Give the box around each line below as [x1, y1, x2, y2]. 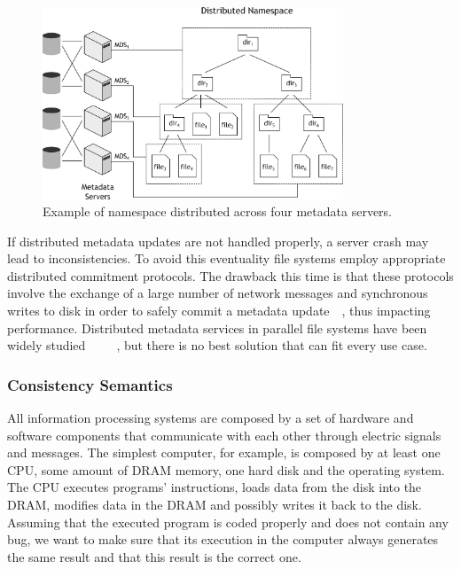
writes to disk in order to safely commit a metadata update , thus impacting [7, 301, 431, 320]
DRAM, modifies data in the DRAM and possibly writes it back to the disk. [7, 495, 422, 514]
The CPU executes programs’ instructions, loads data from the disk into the [7, 478, 422, 496]
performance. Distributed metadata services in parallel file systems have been [7, 318, 427, 337]
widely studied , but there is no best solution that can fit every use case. [7, 336, 427, 355]
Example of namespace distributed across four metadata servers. [43, 202, 393, 221]
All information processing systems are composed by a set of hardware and [7, 409, 414, 427]
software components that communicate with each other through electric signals [7, 425, 441, 444]
